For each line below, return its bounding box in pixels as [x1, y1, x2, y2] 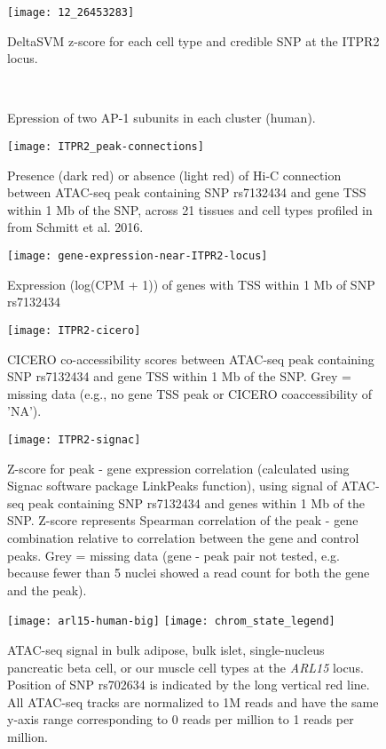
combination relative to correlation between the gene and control [7, 528, 359, 546]
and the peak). [7, 580, 87, 599]
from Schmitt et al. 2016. [7, 218, 144, 236]
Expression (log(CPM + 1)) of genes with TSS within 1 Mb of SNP [7, 275, 375, 293]
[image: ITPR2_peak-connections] [7, 140, 204, 154]
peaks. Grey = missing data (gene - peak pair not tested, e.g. [7, 546, 340, 564]
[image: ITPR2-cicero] [7, 323, 141, 337]
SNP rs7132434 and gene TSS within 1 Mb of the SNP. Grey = [7, 367, 352, 386]
